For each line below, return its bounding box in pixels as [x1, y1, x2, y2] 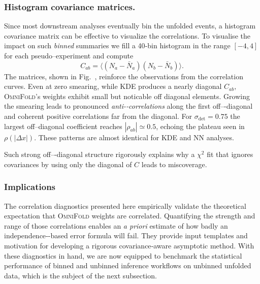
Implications [4, 180, 56, 193]
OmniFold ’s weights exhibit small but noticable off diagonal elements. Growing [4, 90, 250, 101]
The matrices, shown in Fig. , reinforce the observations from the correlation [4, 71, 243, 81]
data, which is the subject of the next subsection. [4, 270, 157, 280]
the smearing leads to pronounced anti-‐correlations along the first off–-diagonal [4, 101, 253, 111]
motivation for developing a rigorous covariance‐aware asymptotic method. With [4, 240, 254, 250]
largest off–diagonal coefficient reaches [4, 120, 122, 131]
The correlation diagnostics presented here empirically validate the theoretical [4, 200, 246, 211]
